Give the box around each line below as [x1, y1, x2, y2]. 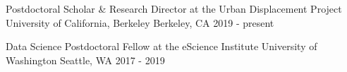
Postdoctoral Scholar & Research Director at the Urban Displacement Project [6, 1, 342, 16]
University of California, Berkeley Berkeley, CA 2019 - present [6, 15, 274, 30]
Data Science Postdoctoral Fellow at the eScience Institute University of [6, 39, 317, 54]
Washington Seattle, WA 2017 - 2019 [6, 52, 165, 67]
